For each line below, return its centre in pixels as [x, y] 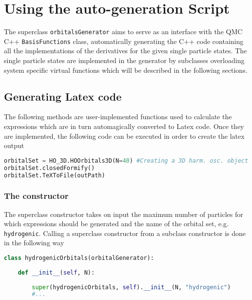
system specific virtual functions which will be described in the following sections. [126, 70]
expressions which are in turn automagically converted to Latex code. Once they [124, 126]
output [14, 145]
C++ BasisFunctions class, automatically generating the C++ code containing [124, 41]
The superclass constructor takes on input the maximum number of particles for [124, 214]
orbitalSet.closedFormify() [49, 168]
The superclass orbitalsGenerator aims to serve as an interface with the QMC [123, 32]
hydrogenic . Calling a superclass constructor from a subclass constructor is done [125, 233]
